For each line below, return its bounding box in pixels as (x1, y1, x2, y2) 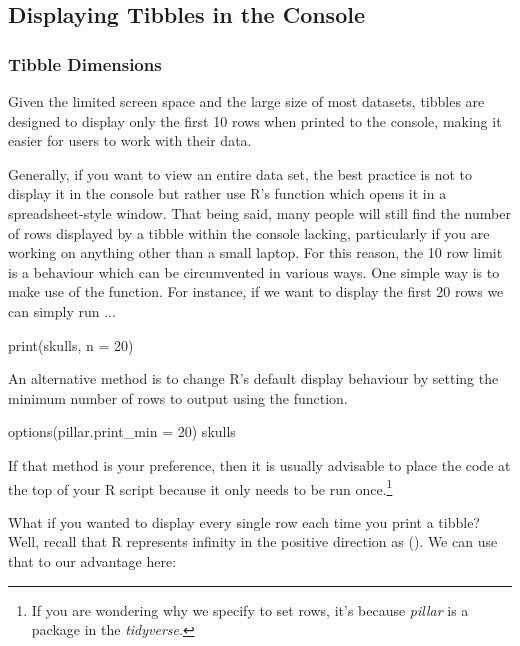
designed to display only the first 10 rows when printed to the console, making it (8, 110, 502, 131)
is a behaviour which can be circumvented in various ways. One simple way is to (8, 261, 500, 282)
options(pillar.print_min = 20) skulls (8, 421, 236, 442)
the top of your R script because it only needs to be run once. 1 (8, 475, 393, 499)
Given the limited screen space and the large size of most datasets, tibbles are (8, 91, 485, 111)
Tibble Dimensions (8, 51, 162, 76)
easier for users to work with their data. (8, 130, 252, 151)
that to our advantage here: (8, 550, 177, 571)
